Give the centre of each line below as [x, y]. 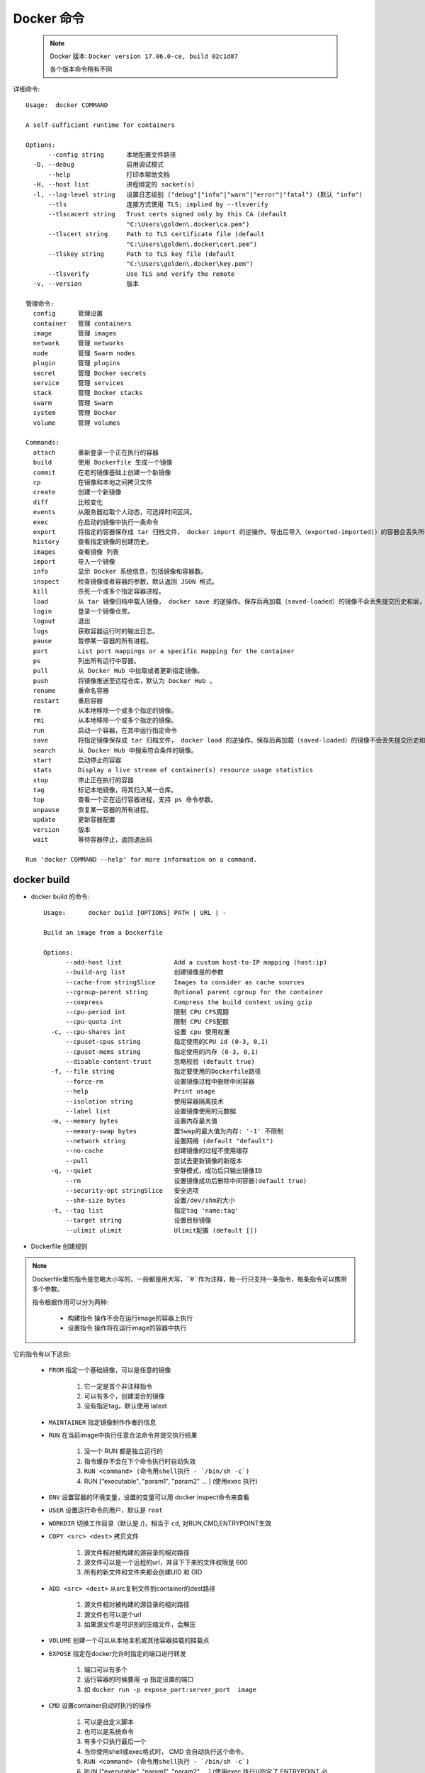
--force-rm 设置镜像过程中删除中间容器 [160, 1081]
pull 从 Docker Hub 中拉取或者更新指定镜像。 [118, 671]
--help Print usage [140, 1091]
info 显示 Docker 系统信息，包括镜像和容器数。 [120, 572]
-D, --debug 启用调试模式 [98, 165]
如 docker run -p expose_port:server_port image [170, 1689]
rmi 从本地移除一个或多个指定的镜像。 [105, 721]
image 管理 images [75, 334]
